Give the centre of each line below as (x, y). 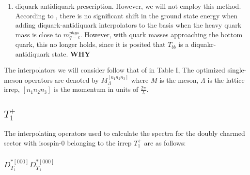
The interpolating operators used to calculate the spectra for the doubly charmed (125, 133)
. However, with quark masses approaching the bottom (161, 34)
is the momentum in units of (96, 89)
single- (237, 70)
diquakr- (203, 44)
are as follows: (165, 143)
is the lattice (226, 80)
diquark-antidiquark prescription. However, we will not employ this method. (128, 6)
